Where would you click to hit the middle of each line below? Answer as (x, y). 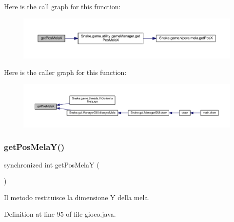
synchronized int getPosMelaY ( (52, 164)
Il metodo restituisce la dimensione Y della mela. (77, 197)
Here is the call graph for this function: (62, 6)
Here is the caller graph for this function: (65, 72)
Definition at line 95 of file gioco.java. (60, 213)
